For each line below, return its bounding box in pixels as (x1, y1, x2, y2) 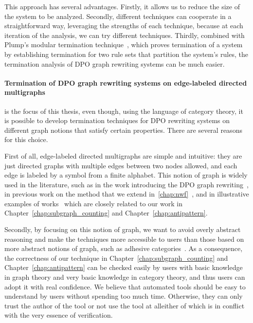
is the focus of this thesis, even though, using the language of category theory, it (4, 106, 243, 116)
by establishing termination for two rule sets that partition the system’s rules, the (4, 49, 248, 59)
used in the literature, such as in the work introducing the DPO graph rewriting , (4, 179, 249, 189)
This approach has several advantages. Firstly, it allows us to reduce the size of (4, 1, 240, 11)
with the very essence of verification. (4, 310, 113, 320)
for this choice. (4, 134, 48, 144)
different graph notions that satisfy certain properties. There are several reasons (4, 125, 242, 135)
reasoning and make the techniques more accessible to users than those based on (4, 233, 244, 244)
